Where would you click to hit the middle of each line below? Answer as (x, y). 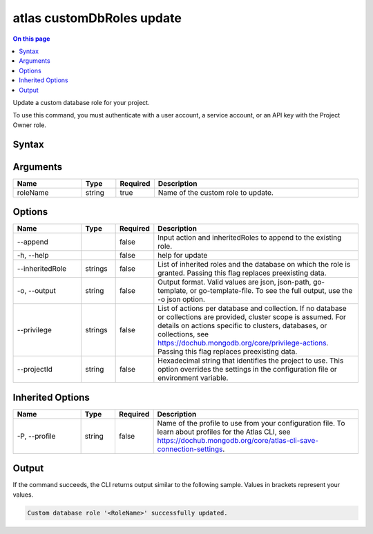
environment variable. (193, 378)
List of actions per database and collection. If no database (252, 309)
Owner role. (29, 125)
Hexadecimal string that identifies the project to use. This (251, 361)
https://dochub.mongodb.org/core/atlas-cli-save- (238, 440)
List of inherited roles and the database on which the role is (254, 265)
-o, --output (37, 291)
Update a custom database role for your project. (81, 102)
